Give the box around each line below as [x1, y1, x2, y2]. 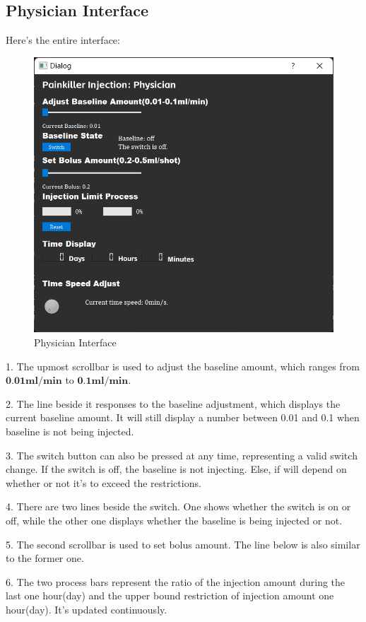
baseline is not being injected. [6, 423, 134, 438]
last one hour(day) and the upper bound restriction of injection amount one [6, 588, 334, 603]
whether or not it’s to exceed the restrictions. [6, 475, 201, 490]
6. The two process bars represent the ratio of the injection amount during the [6, 574, 346, 589]
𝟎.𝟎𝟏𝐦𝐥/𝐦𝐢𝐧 [6, 376, 62, 387]
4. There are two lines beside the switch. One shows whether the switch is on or [6, 499, 351, 514]
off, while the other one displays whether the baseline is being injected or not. [6, 512, 343, 527]
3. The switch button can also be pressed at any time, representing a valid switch [6, 447, 358, 462]
